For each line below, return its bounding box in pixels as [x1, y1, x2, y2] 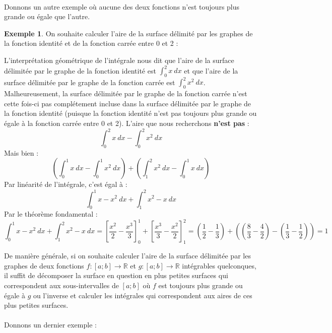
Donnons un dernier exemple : [4, 319, 97, 330]
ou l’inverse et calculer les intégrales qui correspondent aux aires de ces [33, 290, 252, 300]
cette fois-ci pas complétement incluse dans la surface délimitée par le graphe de [4, 98, 251, 108]
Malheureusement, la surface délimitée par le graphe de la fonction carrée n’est [4, 88, 247, 99]
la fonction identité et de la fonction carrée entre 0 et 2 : [4, 38, 178, 48]
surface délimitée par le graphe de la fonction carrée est [4, 77, 175, 87]
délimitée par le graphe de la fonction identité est [4, 65, 156, 76]
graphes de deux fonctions [4, 260, 84, 271]
